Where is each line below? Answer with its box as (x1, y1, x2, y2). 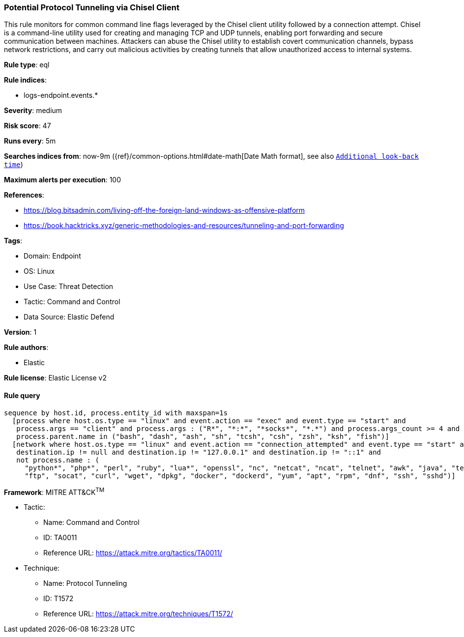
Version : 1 (4, 328, 37, 337)
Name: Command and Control (43, 518, 140, 527)
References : (4, 191, 44, 200)
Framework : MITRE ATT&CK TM (4, 486, 105, 496)
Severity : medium (4, 106, 62, 115)
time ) (4, 160, 23, 169)
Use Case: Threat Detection (24, 282, 114, 291)
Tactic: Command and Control (24, 297, 120, 306)
